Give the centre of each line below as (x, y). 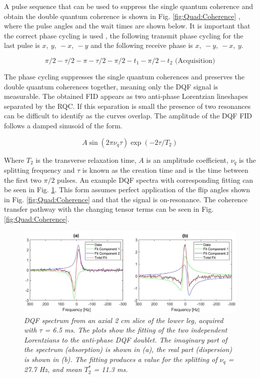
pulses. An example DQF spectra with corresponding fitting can (155, 180)
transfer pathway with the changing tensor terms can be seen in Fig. (109, 209)
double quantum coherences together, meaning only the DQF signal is (111, 86)
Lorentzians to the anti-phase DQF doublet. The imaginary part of (126, 339)
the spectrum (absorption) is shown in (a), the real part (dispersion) (128, 349)
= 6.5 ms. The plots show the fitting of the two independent (136, 330)
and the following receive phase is (142, 45)
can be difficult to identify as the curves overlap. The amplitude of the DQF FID (128, 116)
